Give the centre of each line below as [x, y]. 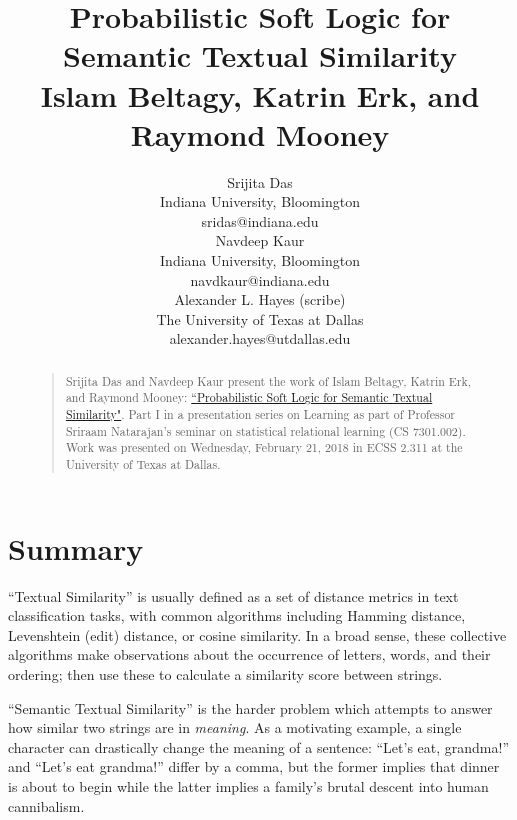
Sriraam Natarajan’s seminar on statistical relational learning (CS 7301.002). [265, 430]
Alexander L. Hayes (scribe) [260, 299]
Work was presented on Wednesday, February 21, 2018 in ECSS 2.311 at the [264, 447]
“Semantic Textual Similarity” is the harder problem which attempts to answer [250, 707]
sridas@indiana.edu [260, 220]
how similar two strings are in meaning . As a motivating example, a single [235, 727]
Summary [76, 547]
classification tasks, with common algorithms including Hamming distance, [237, 615]
